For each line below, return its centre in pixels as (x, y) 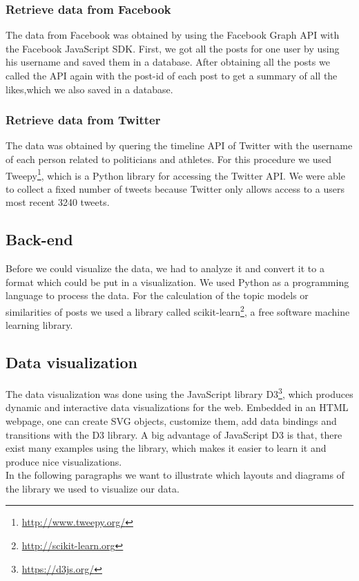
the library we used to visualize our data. (93, 488)
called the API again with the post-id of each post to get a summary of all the (172, 75)
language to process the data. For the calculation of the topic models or (157, 295)
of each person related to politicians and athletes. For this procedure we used (169, 159)
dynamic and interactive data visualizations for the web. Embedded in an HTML (177, 407)
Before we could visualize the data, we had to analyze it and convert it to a (165, 268)
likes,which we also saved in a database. (89, 89)
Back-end (39, 239)
